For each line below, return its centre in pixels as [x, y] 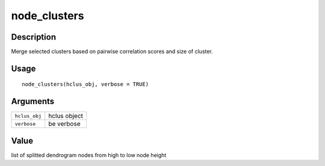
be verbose [64, 124]
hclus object [66, 116]
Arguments [33, 101]
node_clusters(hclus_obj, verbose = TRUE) [85, 85]
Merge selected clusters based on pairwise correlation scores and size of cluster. [112, 52]
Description [34, 37]
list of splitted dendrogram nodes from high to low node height [89, 155]
